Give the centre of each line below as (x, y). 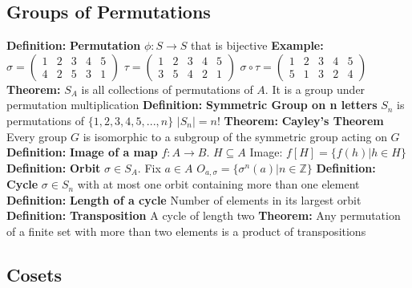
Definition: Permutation (74, 45)
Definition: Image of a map (82, 152)
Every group (37, 136)
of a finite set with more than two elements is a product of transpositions (186, 231)
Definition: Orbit (54, 167)
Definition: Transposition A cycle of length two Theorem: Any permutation (204, 215)
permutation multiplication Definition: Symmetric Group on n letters (192, 105)
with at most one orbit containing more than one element (218, 184)
